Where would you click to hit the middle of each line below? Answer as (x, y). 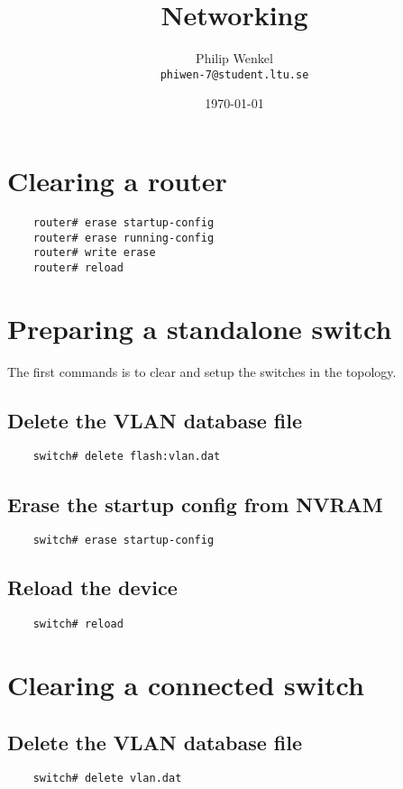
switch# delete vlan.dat (107, 779)
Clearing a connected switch (186, 685)
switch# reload (78, 624)
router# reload (78, 267)
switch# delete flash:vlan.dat (127, 457)
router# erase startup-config (124, 222)
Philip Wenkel (234, 58)
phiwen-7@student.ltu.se (234, 74)
